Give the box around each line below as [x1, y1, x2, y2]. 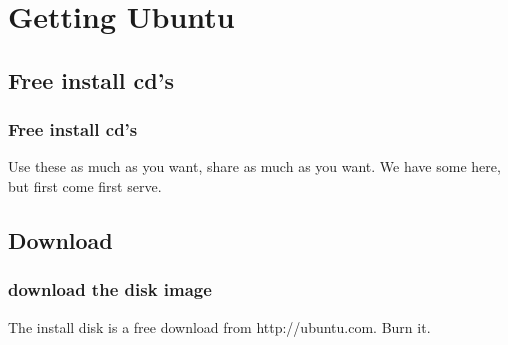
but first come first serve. [8, 175, 162, 196]
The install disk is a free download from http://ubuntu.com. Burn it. [8, 316, 431, 337]
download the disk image [8, 277, 212, 302]
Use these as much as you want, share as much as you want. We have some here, [8, 156, 501, 177]
